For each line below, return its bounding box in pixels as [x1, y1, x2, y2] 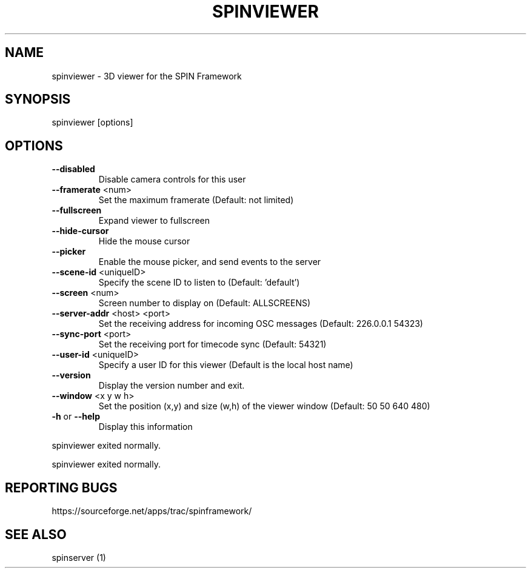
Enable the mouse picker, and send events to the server [98, 256, 321, 267]
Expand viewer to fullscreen [98, 215, 210, 226]
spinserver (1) [52, 552, 106, 563]
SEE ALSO [5, 526, 67, 542]
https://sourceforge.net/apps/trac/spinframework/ [52, 506, 252, 517]
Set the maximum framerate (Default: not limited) [98, 195, 294, 206]
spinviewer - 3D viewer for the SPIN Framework [52, 70, 242, 81]
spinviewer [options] [52, 117, 133, 128]
